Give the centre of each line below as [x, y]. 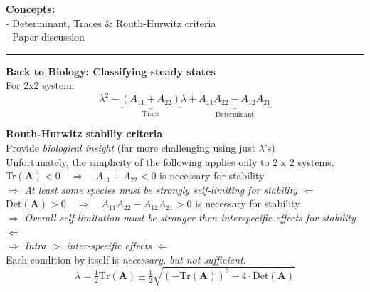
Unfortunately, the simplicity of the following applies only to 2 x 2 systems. [170, 161]
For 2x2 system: [40, 85]
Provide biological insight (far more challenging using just [131, 147]
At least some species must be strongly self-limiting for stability [161, 189]
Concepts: [31, 9]
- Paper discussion [45, 37]
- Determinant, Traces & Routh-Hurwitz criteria [111, 22]
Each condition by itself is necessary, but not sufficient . [126, 259]
